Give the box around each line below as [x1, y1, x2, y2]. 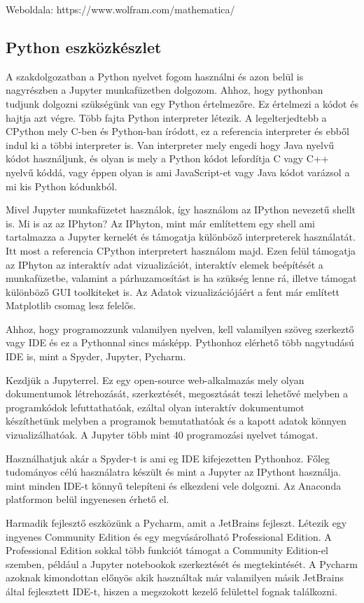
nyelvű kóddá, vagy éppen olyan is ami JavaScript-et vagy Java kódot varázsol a [6, 164, 350, 179]
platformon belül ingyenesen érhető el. [6, 492, 169, 506]
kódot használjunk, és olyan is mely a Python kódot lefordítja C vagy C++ [6, 151, 329, 166]
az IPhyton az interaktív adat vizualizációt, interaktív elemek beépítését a [6, 257, 323, 271]
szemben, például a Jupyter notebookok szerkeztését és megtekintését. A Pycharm [6, 556, 358, 571]
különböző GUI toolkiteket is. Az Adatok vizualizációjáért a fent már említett [6, 284, 340, 299]
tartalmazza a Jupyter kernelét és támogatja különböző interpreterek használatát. [6, 229, 356, 244]
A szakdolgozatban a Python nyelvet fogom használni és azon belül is [6, 69, 304, 83]
